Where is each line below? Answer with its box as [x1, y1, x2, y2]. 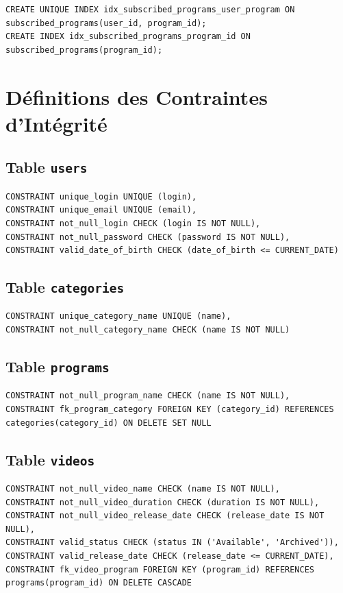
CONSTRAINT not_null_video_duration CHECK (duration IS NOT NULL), [5, 497, 320, 507]
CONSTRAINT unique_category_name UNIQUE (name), [5, 311, 231, 322]
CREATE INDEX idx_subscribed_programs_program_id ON [5, 32, 251, 42]
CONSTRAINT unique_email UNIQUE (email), [5, 205, 197, 215]
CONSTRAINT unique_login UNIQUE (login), [5, 191, 197, 202]
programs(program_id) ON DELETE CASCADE [5, 578, 192, 588]
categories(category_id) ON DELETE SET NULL [5, 417, 212, 428]
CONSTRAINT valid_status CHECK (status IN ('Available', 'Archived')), [5, 537, 339, 548]
